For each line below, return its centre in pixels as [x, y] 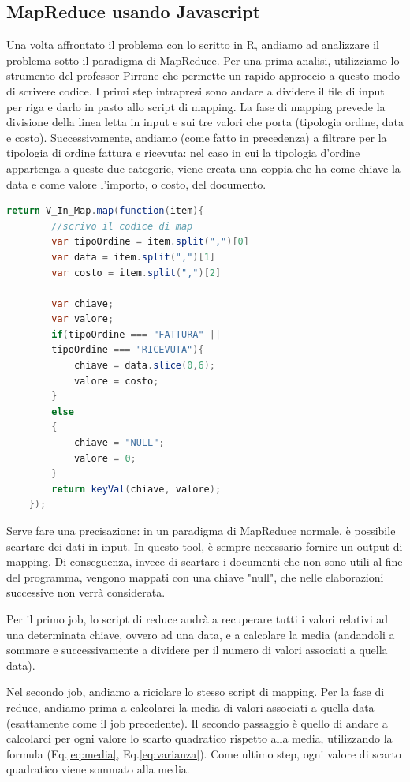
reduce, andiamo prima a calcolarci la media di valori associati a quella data [190, 707]
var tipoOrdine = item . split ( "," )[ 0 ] [150, 242]
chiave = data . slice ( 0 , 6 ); [144, 366]
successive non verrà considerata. [86, 592]
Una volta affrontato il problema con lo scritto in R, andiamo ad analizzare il [193, 45]
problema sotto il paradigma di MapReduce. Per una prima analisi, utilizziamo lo [203, 60]
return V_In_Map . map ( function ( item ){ [105, 211]
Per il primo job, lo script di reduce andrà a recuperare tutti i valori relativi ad [198, 618]
